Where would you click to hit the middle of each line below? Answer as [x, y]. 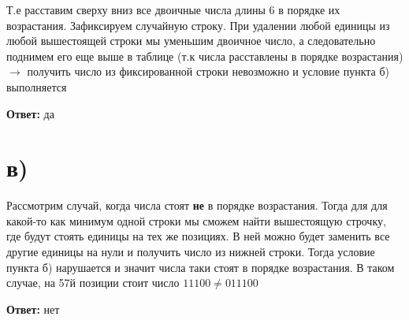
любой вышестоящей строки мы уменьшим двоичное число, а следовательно [191, 41]
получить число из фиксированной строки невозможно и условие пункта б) [208, 71]
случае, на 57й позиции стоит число [93, 283]
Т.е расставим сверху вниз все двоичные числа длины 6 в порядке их [173, 9]
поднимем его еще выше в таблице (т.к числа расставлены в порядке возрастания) [205, 56]
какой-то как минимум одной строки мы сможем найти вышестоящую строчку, [196, 220]
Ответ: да [30, 113]
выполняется [37, 86]
